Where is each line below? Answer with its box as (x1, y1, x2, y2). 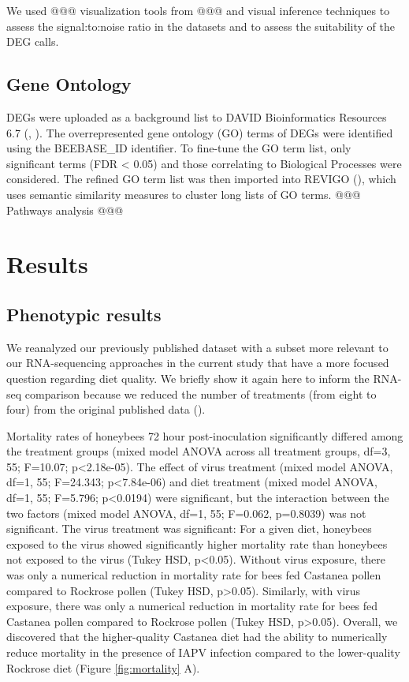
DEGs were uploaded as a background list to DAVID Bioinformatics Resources (6, 108, 387, 125)
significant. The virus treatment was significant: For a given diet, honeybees (6, 520, 372, 537)
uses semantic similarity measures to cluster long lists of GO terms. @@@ (6, 185, 361, 202)
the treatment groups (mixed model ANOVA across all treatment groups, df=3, (6, 443, 391, 459)
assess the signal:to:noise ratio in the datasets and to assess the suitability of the (6, 17, 395, 34)
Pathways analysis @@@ (6, 201, 124, 218)
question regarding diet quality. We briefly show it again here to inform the (6, 369, 370, 386)
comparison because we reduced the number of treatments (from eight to (24, 385, 377, 402)
